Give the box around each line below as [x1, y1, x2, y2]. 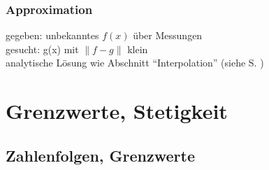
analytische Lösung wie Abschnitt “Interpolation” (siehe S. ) [6, 55, 264, 70]
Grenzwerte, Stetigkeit [6, 97, 228, 125]
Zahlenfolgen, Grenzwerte [6, 144, 195, 166]
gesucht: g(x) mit [6, 41, 79, 56]
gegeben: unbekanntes [6, 28, 99, 43]
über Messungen [133, 28, 203, 43]
